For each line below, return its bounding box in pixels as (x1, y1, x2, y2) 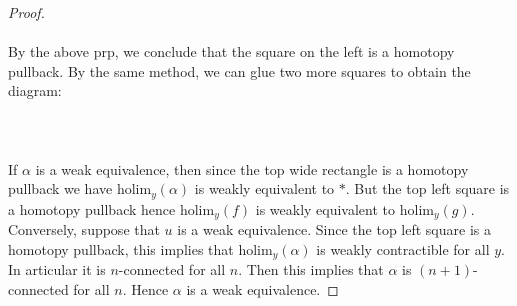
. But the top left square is (345, 178, 510, 199)
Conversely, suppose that (8, 219, 160, 240)
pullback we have (8, 178, 113, 199)
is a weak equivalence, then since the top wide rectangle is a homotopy (35, 158, 469, 179)
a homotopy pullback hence (8, 198, 176, 219)
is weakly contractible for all (316, 238, 490, 259)
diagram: (8, 80, 62, 101)
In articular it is (8, 259, 106, 280)
